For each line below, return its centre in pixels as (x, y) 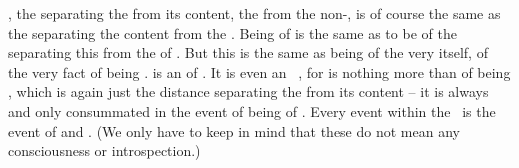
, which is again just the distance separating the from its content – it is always (248, 91)
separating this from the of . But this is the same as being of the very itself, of (248, 52)
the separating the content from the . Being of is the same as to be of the (232, 32)
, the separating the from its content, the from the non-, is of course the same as (254, 13)
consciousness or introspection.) (104, 150)
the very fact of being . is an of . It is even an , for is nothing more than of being (259, 71)
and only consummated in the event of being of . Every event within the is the (252, 110)
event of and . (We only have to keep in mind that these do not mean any (234, 130)
